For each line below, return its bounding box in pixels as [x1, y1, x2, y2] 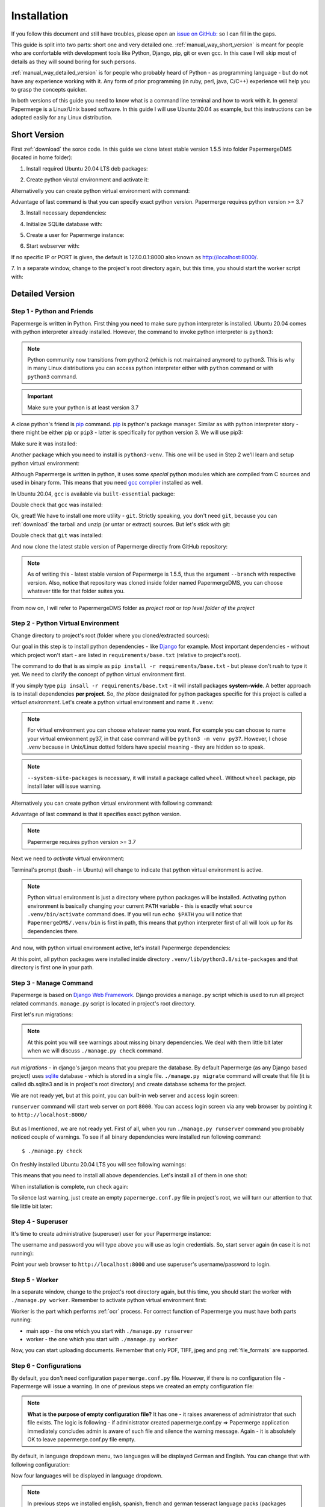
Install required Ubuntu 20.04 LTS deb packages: [26, 165, 148, 172]
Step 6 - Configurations [11, 1362, 82, 1370]
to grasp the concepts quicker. [11, 86, 87, 93]
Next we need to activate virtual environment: [11, 855, 125, 862]
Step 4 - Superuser [11, 1218, 69, 1226]
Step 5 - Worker [11, 1276, 58, 1284]
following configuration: [11, 1461, 70, 1468]
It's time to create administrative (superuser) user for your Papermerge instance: [11, 1230, 211, 1237]
